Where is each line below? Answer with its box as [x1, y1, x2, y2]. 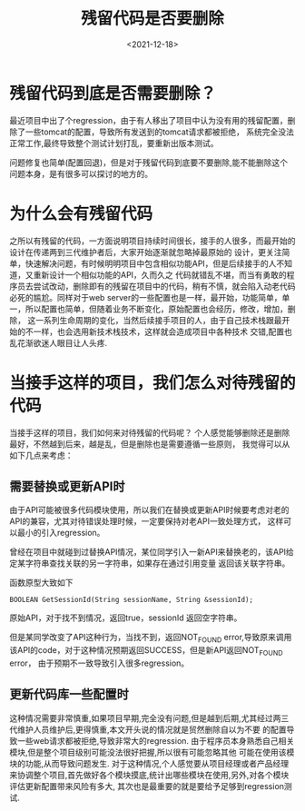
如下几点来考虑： [9, 450, 74, 460]
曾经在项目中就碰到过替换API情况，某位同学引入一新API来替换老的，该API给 [9, 547, 295, 558]
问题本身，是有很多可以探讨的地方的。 [9, 168, 152, 179]
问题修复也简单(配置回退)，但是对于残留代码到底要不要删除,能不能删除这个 [9, 156, 289, 168]
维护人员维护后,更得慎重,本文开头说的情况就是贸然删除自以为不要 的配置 [16, 724, 288, 735]
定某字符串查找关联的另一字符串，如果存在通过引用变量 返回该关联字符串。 [9, 558, 290, 569]
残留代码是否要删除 [80, 8, 224, 29]
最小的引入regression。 [16, 528, 105, 539]
